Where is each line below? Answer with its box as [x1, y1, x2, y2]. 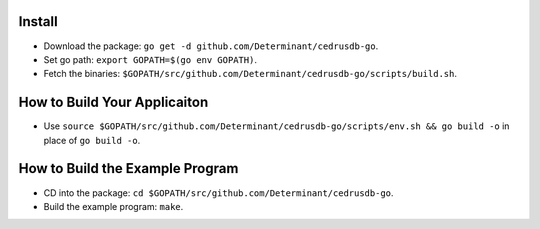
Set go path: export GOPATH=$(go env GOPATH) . [43, 53, 257, 65]
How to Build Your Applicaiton [18, 94, 209, 111]
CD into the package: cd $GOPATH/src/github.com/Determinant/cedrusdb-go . [43, 186, 394, 199]
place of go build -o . [43, 134, 141, 146]
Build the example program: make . [43, 200, 184, 212]
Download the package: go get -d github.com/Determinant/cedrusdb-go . [43, 40, 379, 52]
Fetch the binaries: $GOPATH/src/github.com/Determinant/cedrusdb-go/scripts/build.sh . [43, 68, 457, 80]
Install [18, 13, 59, 30]
